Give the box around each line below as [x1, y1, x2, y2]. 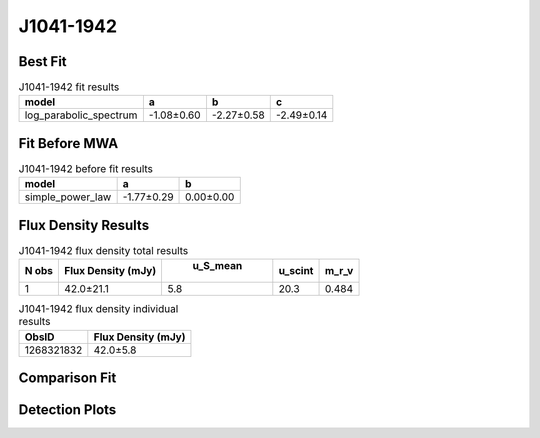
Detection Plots [18, 401, 117, 419]
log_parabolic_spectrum [24, 108, 138, 122]
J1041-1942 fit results [18, 80, 120, 94]
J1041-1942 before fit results [18, 162, 154, 176]
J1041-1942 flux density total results [18, 244, 189, 258]
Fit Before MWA [18, 135, 119, 152]
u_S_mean [192, 259, 243, 273]
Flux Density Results [18, 216, 150, 234]
